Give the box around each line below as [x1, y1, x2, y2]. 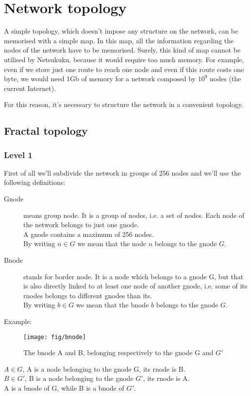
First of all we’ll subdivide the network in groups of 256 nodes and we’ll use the [4, 167, 241, 178]
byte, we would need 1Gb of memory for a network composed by [4, 73, 196, 84]
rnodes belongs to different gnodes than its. [23, 290, 152, 300]
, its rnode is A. [143, 373, 190, 383]
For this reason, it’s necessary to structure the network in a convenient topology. [4, 99, 243, 109]
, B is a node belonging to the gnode [25, 373, 134, 383]
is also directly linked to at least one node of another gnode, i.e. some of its [23, 281, 248, 291]
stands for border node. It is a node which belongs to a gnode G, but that [23, 271, 244, 281]
